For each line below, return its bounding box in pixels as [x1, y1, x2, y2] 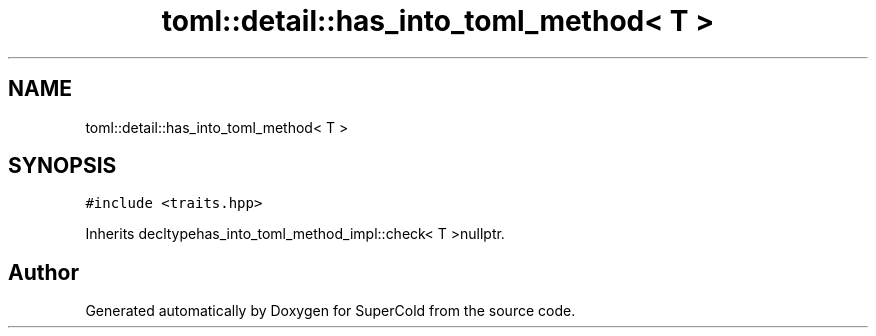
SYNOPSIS [8, 153, 117, 179]
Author [8, 259, 79, 285]
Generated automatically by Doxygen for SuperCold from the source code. [85, 302, 576, 320]
